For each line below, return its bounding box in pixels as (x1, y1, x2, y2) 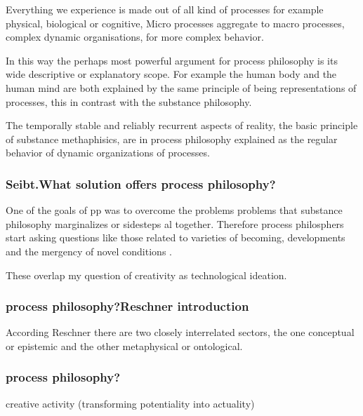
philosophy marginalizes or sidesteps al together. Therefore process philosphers (6, 216, 344, 231)
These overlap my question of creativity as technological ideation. (6, 267, 287, 282)
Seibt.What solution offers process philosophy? (6, 175, 276, 192)
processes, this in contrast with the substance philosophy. (6, 94, 252, 109)
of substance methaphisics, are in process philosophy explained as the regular (6, 131, 338, 146)
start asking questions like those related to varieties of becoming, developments (6, 230, 345, 245)
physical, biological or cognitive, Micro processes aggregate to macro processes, (6, 15, 345, 30)
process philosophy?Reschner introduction (6, 297, 249, 315)
